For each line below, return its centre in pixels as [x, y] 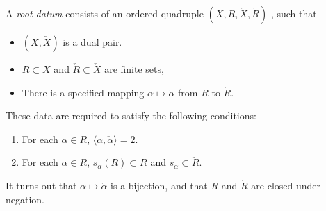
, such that [294, 13]
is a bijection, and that [159, 185]
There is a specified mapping [83, 92]
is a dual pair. [92, 42]
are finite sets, [134, 69]
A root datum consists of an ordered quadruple [105, 13]
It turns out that [41, 185]
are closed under [286, 185]
